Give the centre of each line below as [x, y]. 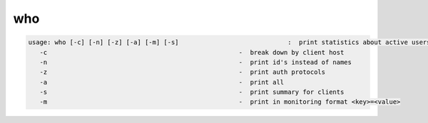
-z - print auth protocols [183, 72]
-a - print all [162, 82]
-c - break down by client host [192, 52]
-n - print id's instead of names [196, 62]
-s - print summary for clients [192, 92]
